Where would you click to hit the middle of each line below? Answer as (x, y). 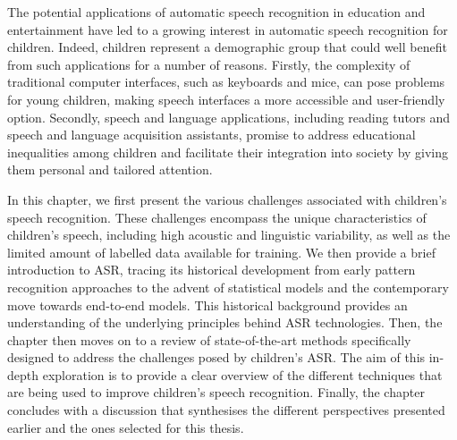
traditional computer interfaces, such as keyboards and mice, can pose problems (226, 82)
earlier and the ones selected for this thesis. (126, 427)
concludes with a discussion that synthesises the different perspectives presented (226, 410)
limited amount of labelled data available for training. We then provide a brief (221, 252)
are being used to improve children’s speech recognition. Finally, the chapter (216, 392)
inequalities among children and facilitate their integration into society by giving (228, 152)
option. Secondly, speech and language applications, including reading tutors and (229, 117)
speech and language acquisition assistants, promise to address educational (212, 135)
